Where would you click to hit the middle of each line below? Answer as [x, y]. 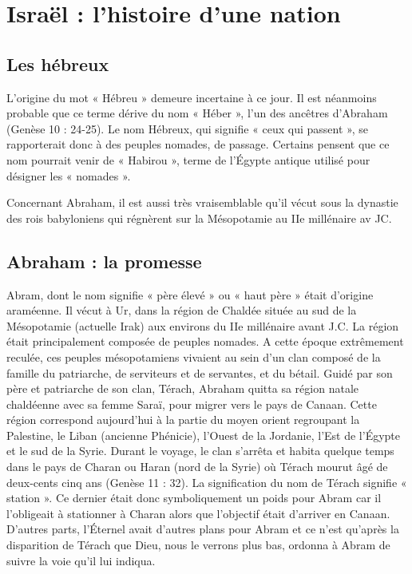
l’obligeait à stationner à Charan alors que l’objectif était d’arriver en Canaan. [198, 513]
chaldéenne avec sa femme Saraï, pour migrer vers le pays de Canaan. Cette [192, 404]
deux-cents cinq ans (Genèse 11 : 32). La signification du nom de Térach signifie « [207, 482]
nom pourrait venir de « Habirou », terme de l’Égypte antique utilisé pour [188, 159]
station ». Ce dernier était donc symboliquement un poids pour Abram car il [194, 498]
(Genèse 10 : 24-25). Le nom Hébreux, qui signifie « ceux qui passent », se [187, 128]
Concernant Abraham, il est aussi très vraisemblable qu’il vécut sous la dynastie [202, 202]
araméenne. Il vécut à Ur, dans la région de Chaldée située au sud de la [182, 310]
